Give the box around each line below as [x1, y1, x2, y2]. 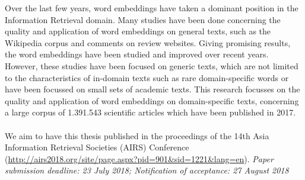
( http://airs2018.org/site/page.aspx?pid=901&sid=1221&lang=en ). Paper [5, 152, 274, 165]
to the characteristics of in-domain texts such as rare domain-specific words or [5, 71, 289, 83]
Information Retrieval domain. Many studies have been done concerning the [5, 13, 281, 25]
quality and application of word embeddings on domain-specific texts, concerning [5, 94, 299, 107]
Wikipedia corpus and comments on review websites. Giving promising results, [5, 36, 291, 49]
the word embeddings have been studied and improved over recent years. [5, 48, 269, 60]
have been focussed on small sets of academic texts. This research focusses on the [5, 83, 300, 95]
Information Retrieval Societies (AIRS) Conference [5, 141, 189, 153]
